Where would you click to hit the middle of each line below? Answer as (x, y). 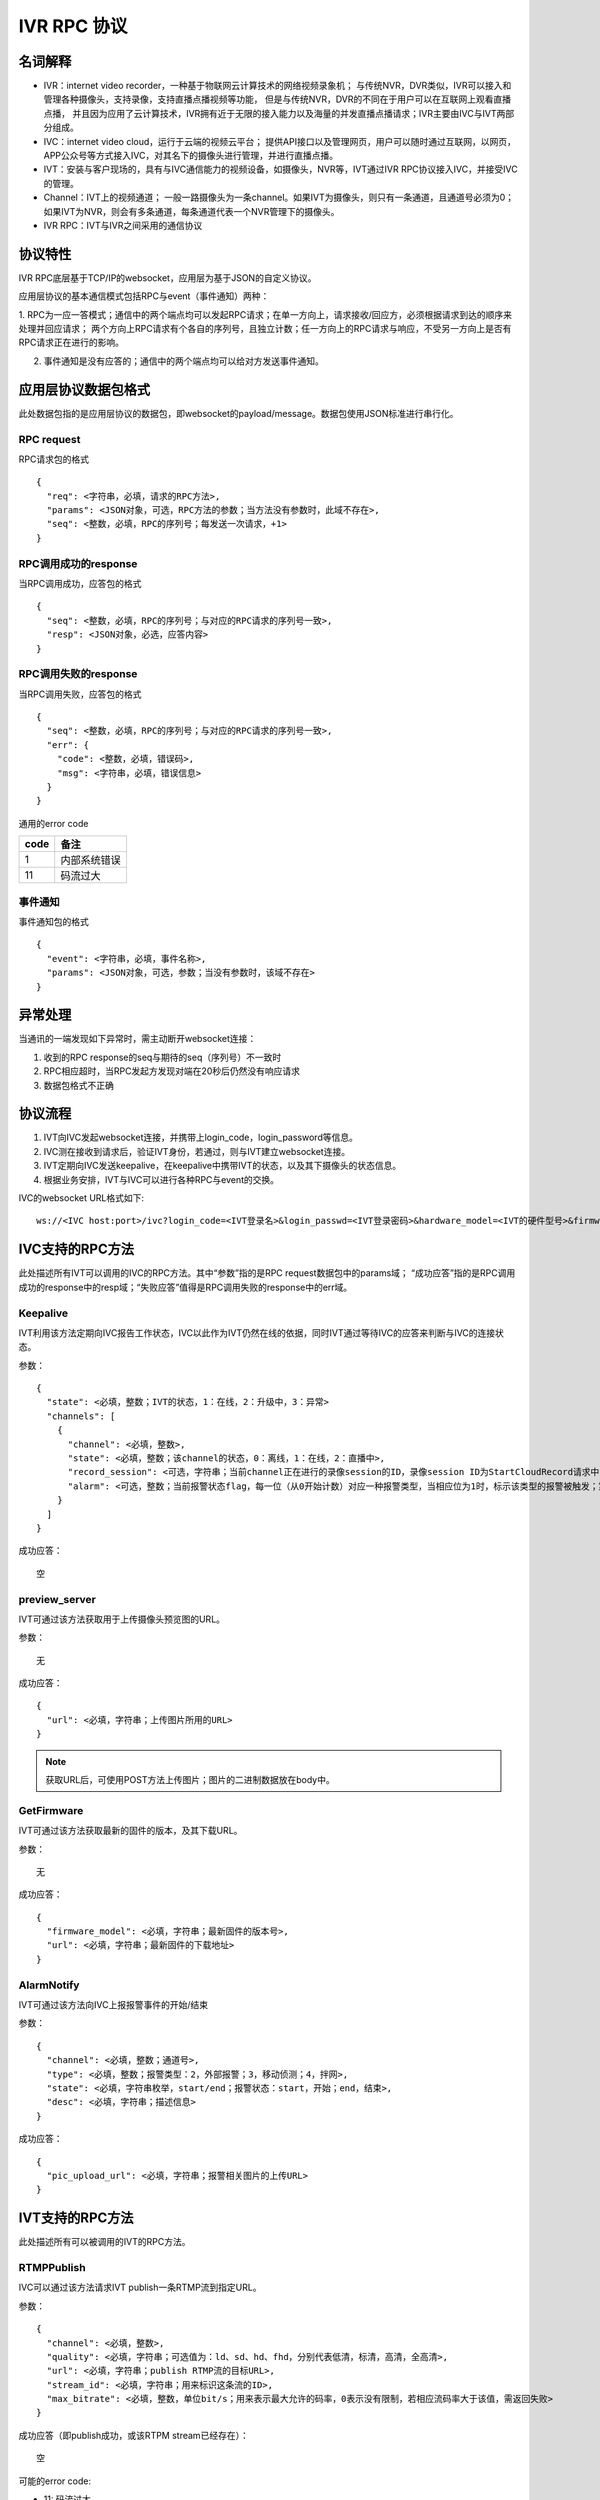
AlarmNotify (49, 1985)
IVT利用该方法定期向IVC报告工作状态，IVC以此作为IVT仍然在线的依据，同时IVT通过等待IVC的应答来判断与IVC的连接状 (261, 1332)
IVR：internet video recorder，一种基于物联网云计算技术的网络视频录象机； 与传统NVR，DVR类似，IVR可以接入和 (277, 86)
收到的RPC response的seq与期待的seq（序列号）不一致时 (162, 1057)
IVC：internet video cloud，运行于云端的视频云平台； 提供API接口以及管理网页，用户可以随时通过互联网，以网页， (280, 141)
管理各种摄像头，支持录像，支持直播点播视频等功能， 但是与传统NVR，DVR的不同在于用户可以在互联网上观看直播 (277, 99)
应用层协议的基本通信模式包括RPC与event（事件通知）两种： (144, 296)
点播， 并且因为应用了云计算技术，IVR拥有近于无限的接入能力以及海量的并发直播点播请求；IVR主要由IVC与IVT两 (274, 113)
